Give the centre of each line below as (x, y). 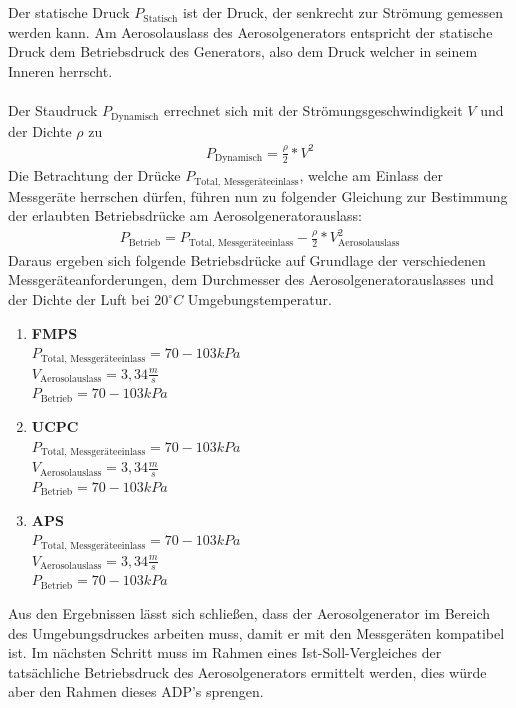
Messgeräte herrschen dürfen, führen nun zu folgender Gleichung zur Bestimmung (258, 195)
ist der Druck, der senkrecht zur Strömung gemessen (343, 12)
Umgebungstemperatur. (259, 299)
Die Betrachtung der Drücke (94, 175)
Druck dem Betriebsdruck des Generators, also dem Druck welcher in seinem (243, 51)
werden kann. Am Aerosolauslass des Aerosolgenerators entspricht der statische (250, 31)
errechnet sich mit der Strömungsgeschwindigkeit (313, 110)
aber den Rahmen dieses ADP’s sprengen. (136, 691)
